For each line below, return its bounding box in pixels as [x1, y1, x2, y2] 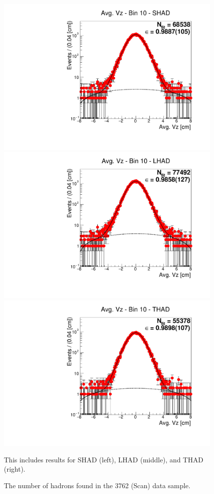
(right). [4, 464, 26, 474]
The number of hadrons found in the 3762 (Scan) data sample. [4, 480, 191, 490]
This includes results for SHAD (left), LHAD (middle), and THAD [4, 454, 203, 464]
